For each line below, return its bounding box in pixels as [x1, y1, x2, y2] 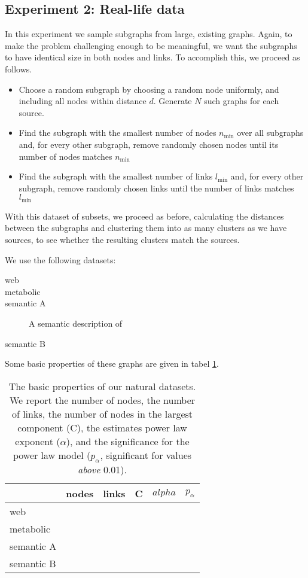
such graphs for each [204, 95, 279, 107]
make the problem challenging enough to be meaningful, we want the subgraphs [5, 39, 297, 51]
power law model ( [13, 448, 91, 462]
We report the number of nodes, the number [9, 393, 196, 407]
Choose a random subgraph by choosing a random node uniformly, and [19, 83, 279, 95]
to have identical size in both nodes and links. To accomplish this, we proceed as [5, 51, 300, 63]
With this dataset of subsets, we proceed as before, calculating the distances [5, 209, 284, 222]
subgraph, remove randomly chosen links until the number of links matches [19, 181, 294, 194]
